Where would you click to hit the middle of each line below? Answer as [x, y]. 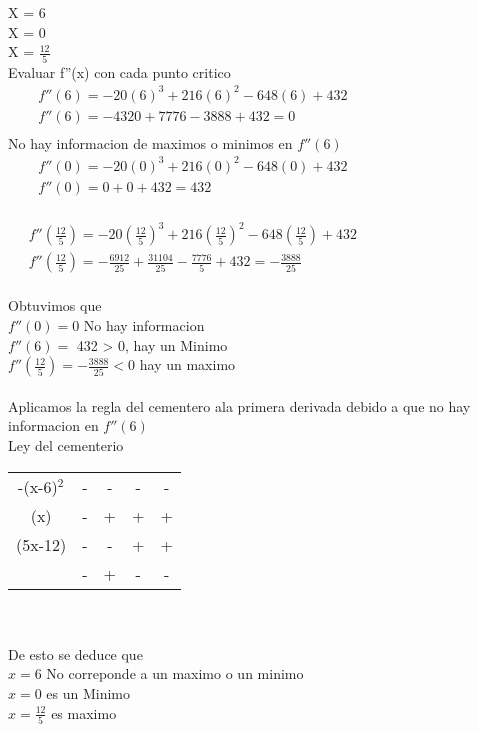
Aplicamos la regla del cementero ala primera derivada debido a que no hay [239, 405]
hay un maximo [187, 364]
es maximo [84, 712]
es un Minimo [88, 693]
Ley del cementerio [66, 445]
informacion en [53, 425]
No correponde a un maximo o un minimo [175, 673]
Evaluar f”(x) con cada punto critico [119, 71]
